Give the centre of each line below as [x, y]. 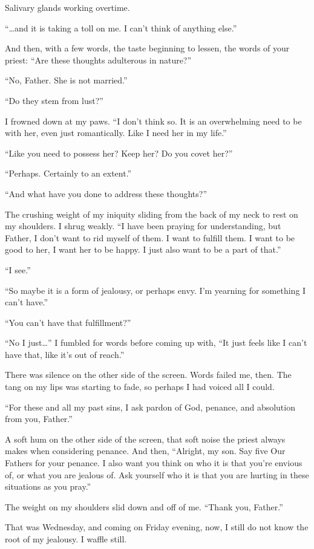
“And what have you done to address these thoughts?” [106, 193]
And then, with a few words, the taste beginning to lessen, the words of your [147, 48]
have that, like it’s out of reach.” [65, 354]
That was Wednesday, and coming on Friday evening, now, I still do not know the [157, 527]
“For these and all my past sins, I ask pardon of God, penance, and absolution [150, 407]
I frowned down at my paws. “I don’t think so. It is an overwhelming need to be [153, 121]
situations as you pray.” [48, 486]
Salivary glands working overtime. [67, 7]
